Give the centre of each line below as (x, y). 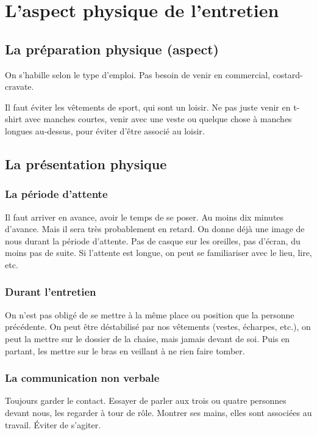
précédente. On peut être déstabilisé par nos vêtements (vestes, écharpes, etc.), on (158, 327)
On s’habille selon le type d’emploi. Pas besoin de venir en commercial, (137, 74)
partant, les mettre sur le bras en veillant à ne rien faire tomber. (125, 350)
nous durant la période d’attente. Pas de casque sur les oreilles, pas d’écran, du (153, 240)
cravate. (20, 86)
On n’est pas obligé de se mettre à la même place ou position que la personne (150, 314)
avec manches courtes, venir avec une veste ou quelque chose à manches (158, 119)
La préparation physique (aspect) (112, 49)
